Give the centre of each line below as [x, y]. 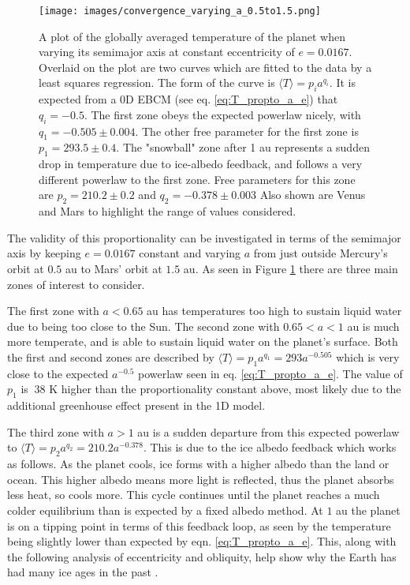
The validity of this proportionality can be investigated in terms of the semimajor [204, 237]
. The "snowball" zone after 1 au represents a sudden [243, 147]
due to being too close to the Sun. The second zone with [143, 326]
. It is [342, 82]
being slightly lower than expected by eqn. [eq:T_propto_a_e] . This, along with [202, 541]
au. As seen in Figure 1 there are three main [291, 268]
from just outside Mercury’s [321, 253]
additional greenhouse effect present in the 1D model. [136, 405]
